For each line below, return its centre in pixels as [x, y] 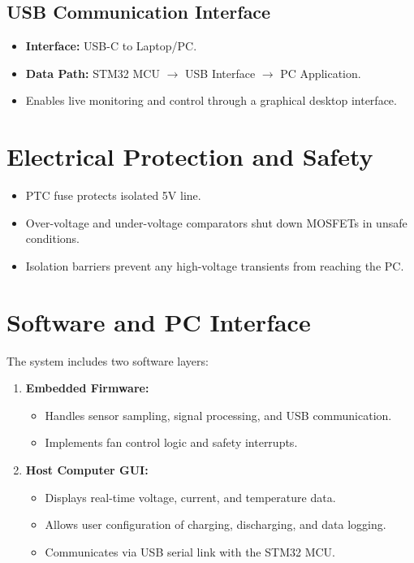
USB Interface [220, 73]
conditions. [53, 238]
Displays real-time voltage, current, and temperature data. [190, 497]
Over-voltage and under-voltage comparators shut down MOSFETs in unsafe [216, 222]
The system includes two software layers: [108, 360]
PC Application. [321, 73]
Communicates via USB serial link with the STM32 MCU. [190, 551]
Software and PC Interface [159, 321]
